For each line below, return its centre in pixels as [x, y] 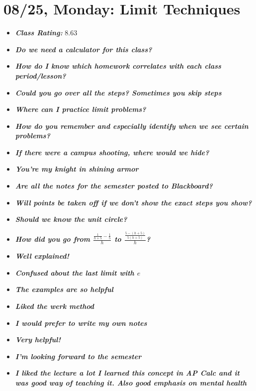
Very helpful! [38, 340]
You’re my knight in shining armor [77, 169]
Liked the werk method [55, 306]
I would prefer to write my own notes [81, 323]
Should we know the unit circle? [71, 219]
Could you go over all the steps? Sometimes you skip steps [118, 92]
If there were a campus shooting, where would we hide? [112, 152]
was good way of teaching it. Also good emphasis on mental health [131, 382]
